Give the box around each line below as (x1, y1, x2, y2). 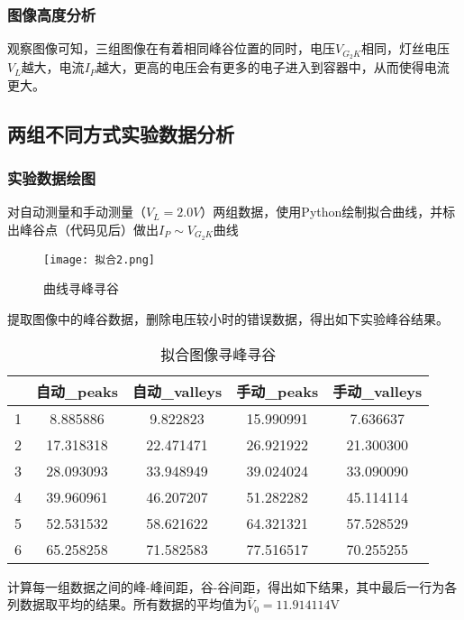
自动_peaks (36, 380, 119, 402)
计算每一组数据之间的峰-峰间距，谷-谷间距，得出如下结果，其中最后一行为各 (7, 577, 458, 596)
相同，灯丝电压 (361, 39, 450, 58)
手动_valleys (332, 380, 423, 402)
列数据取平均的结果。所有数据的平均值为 (7, 595, 247, 614)
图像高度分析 (7, 3, 96, 25)
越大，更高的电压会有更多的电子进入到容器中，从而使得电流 (96, 58, 450, 77)
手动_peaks (236, 380, 319, 402)
